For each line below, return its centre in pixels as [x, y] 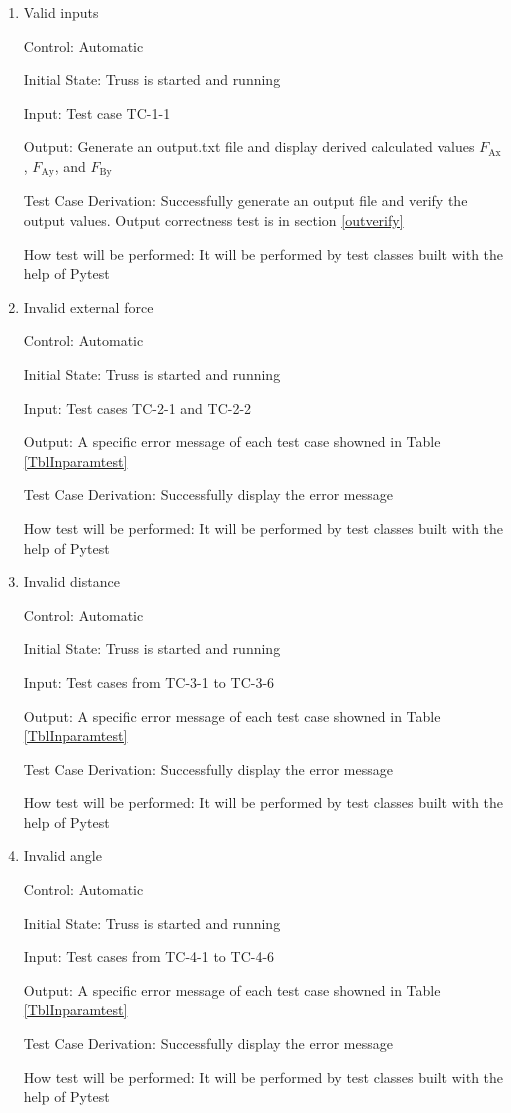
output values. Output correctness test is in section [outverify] [213, 220]
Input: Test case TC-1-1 [97, 112]
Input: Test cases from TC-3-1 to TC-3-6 [149, 681]
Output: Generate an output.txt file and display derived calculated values [249, 146]
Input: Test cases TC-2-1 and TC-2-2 [137, 407]
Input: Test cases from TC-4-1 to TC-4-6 [149, 956]
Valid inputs [61, 12]
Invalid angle [62, 855]
